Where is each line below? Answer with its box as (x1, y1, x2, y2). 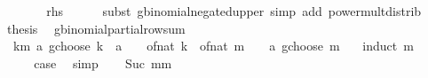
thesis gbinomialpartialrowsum (6, 19, 186, 37)
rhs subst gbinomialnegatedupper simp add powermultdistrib (46, 2, 422, 19)
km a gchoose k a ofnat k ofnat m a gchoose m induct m (12, 36, 414, 55)
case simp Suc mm (34, 53, 172, 72)
